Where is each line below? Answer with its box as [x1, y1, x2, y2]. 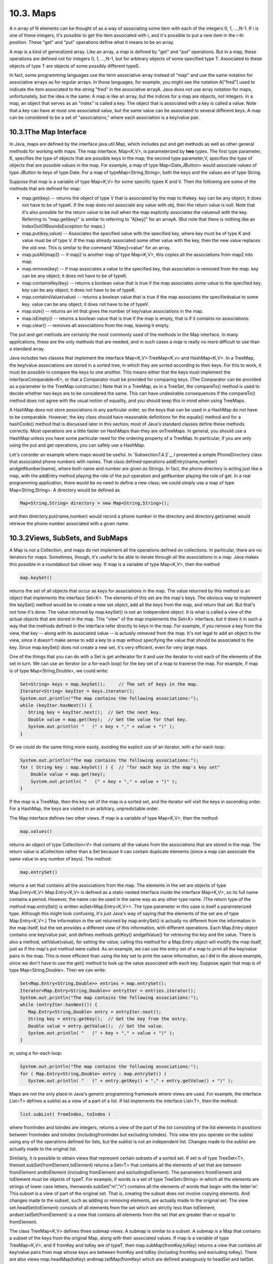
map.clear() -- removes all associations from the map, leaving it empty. [22, 322, 170, 328]
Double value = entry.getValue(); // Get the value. [28, 1023, 164, 1029]
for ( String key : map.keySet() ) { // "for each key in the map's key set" [20, 764, 220, 770]
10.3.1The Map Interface [9, 128, 87, 137]
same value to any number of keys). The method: [9, 855, 112, 862]
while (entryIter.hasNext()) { [20, 1002, 98, 1008]
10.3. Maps [9, 8, 57, 19]
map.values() [20, 828, 53, 834]
